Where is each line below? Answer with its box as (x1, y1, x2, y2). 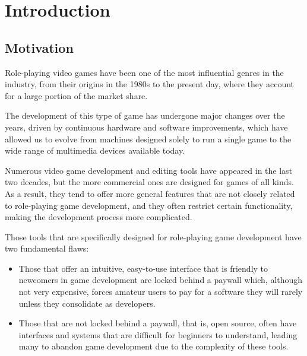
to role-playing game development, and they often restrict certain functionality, (5, 199, 293, 211)
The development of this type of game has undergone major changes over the (5, 109, 285, 122)
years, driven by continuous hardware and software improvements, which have (5, 120, 288, 133)
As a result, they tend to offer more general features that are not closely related (5, 187, 295, 199)
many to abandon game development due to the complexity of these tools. (18, 340, 289, 352)
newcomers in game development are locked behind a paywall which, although (18, 274, 303, 286)
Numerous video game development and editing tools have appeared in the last (5, 164, 293, 176)
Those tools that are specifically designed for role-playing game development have (5, 230, 302, 243)
